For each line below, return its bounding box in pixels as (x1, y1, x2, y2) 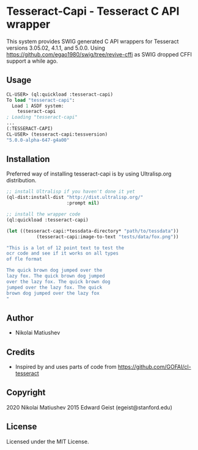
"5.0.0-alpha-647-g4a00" (6, 137, 70, 143)
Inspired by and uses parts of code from (15, 363, 117, 371)
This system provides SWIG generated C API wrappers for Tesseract (6, 37, 179, 45)
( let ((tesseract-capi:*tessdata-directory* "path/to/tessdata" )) (6, 228, 179, 234)
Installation (6, 154, 50, 165)
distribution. (6, 177, 37, 184)
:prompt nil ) (66, 200, 100, 206)
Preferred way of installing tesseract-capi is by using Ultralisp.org (6, 170, 172, 177)
